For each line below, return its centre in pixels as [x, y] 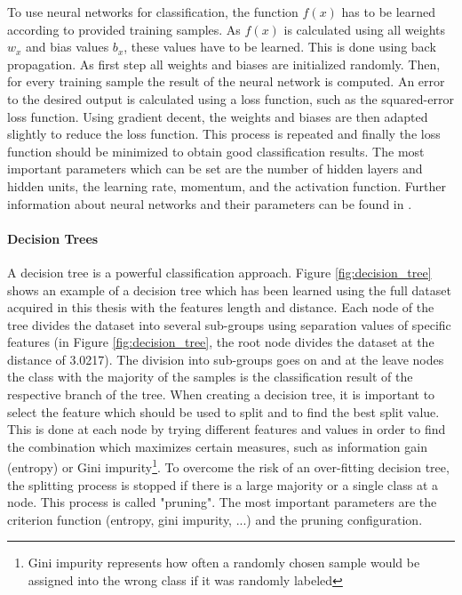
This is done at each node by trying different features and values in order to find [227, 429]
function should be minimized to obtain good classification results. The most [216, 151]
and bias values [68, 47]
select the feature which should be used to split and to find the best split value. [223, 411]
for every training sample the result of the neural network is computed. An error [226, 81]
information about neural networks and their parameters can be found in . [210, 203]
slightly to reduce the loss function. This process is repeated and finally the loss [224, 134]
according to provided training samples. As [124, 29]
